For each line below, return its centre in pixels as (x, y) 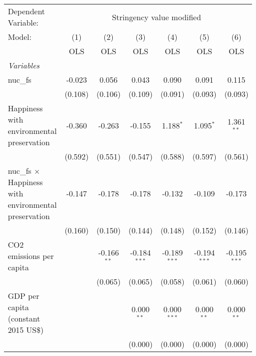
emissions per (31, 256)
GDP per (24, 296)
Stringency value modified (157, 17)
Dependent (27, 11)
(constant (24, 318)
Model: (20, 37)
